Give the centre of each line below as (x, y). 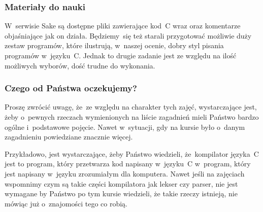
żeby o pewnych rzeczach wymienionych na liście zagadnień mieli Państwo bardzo (132, 117)
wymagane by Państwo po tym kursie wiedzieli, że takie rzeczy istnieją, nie (121, 193)
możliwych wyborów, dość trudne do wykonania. (80, 65)
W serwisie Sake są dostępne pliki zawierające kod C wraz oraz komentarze (123, 26)
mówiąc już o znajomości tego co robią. (66, 203)
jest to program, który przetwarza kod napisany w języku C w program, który (128, 164)
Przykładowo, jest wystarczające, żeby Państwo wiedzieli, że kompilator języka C (132, 153)
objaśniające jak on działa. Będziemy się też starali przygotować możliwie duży (128, 35)
